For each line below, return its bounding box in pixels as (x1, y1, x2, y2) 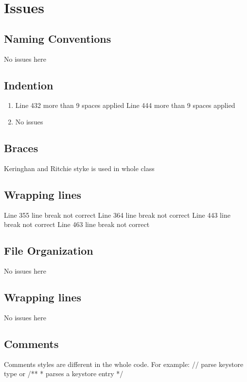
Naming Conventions (4, 31, 111, 46)
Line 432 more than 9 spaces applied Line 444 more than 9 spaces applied (15, 100, 235, 110)
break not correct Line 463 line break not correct (4, 219, 150, 229)
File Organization (4, 243, 93, 258)
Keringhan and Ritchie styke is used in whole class (4, 163, 155, 173)
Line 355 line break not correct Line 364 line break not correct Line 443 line (4, 209, 230, 220)
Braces (4, 140, 38, 155)
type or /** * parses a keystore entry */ (4, 368, 123, 379)
